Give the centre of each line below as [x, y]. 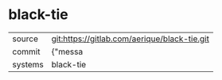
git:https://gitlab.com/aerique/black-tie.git [130, 39]
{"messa [67, 51]
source [25, 39]
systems [28, 64]
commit [26, 51]
